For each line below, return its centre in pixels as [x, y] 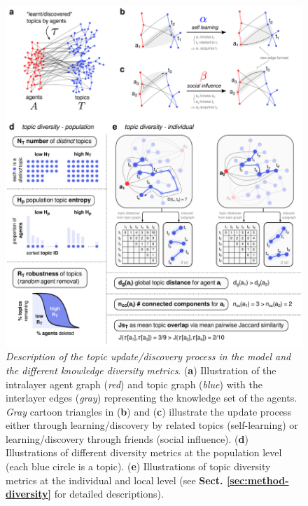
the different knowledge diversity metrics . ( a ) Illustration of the [141, 370]
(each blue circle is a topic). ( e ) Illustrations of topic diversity [138, 466]
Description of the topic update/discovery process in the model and [148, 356]
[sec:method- [258, 480]
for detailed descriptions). [109, 494]
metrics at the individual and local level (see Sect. [114, 480]
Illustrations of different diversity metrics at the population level [144, 452]
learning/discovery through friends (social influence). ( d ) [127, 438]
